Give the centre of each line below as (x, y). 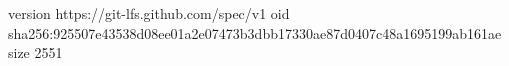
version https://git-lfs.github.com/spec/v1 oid (149, 13)
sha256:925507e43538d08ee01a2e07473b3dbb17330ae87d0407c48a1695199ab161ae (255, 32)
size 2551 (35, 52)
